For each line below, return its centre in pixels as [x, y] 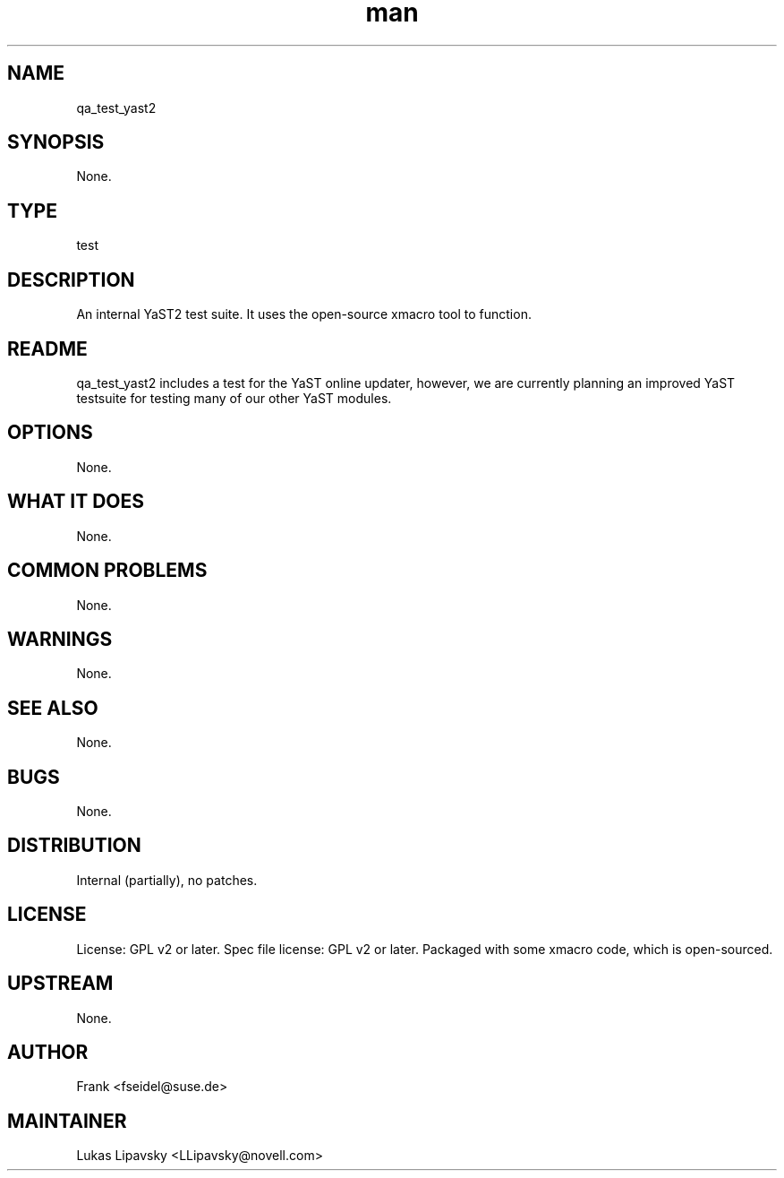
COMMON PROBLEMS [107, 571]
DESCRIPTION [71, 279]
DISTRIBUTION [74, 846]
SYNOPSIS [56, 142]
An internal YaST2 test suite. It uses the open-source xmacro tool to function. [304, 314]
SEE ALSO [53, 708]
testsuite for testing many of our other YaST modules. [234, 398]
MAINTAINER [67, 1121]
